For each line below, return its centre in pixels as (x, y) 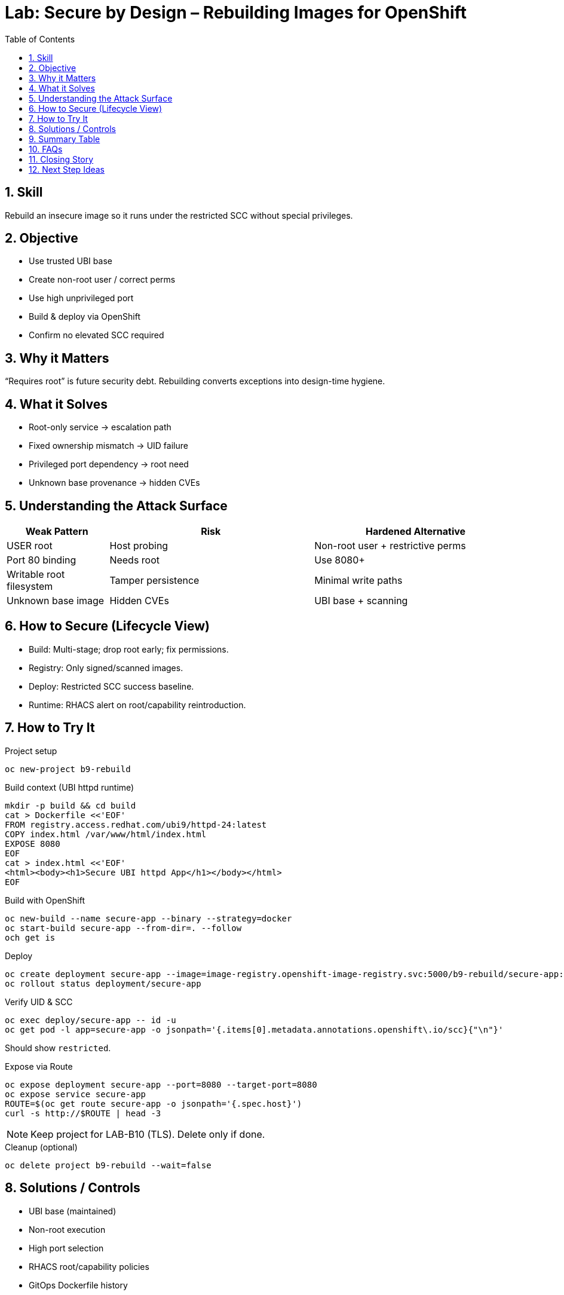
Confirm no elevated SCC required (96, 335)
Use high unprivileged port (81, 298)
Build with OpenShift (45, 900)
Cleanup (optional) (41, 1147)
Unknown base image (56, 600)
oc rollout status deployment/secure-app (103, 983)
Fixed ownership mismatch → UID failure (108, 446)
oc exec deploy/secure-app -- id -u (91, 1020)
